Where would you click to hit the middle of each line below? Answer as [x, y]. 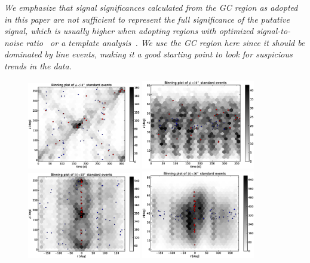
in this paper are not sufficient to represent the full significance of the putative [147, 19]
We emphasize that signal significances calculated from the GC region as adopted [151, 7]
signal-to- [274, 31]
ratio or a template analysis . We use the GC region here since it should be [165, 42]
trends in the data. [38, 65]
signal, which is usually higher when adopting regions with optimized [129, 31]
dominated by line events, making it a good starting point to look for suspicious [148, 54]
